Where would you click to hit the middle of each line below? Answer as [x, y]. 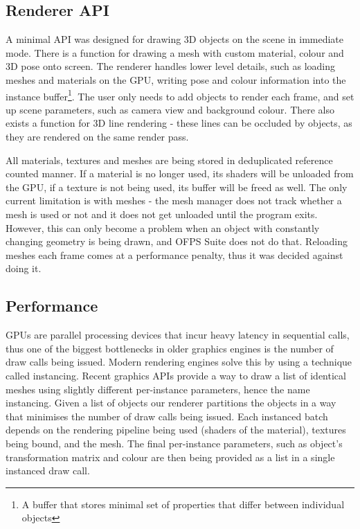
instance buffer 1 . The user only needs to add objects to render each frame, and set [180, 95]
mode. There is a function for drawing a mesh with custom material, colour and [175, 52]
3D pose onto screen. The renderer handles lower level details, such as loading [171, 66]
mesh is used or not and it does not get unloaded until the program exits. [162, 214]
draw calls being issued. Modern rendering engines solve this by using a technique [179, 362]
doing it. [24, 268]
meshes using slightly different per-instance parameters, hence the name [158, 389]
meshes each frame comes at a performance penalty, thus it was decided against [174, 254]
